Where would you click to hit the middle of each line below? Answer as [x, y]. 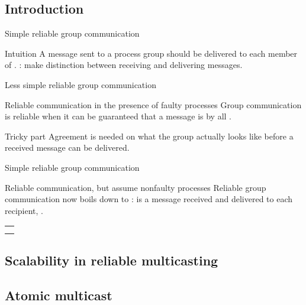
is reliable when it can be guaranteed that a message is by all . [118, 116]
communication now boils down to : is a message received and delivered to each [149, 199]
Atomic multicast [59, 295]
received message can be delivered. [67, 147]
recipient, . [24, 210]
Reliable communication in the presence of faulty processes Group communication [153, 104]
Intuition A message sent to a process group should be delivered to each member [151, 53]
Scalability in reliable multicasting [112, 260]
